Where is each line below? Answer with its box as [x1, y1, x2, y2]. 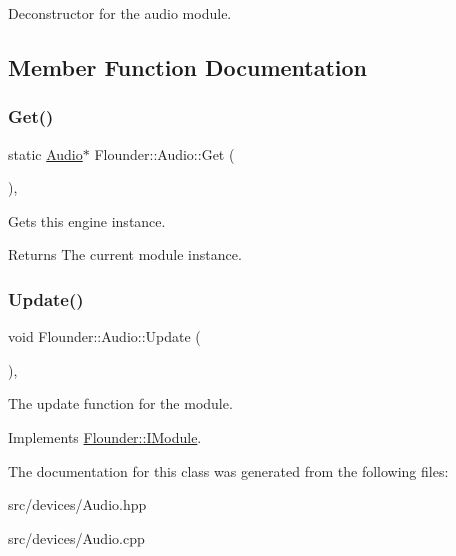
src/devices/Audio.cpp [8, 527, 145, 548]
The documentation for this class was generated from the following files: [8, 460, 449, 481]
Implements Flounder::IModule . [8, 426, 202, 447]
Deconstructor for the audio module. [8, 3, 232, 23]
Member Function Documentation [8, 51, 368, 82]
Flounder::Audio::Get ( [94, 143, 235, 164]
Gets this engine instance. [8, 210, 166, 231]
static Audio [8, 143, 83, 164]
